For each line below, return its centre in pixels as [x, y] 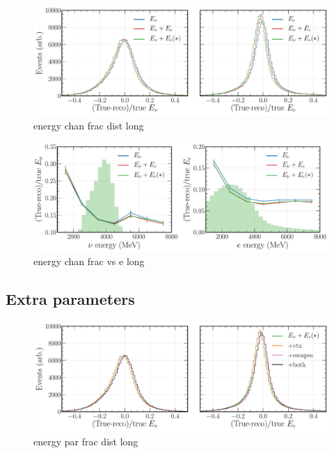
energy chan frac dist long [89, 125]
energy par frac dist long [86, 441]
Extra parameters [70, 299]
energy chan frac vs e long [89, 261]
